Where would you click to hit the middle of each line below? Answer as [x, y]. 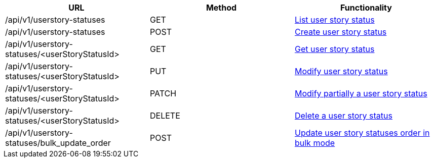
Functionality [366, 8]
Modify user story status [341, 71]
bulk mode [315, 143]
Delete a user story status [343, 116]
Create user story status [341, 32]
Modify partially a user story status [361, 93]
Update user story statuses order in [362, 133]
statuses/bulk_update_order [58, 143]
